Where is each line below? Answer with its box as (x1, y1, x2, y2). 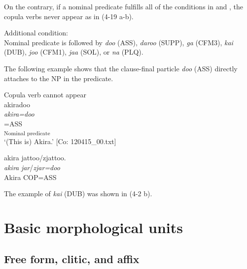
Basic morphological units (4, 217, 183, 238)
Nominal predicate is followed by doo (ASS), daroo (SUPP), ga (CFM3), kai (4, 37, 233, 47)
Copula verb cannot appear (4, 90, 86, 100)
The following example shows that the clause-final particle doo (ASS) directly (4, 63, 238, 73)
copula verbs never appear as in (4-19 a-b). (4, 11, 134, 21)
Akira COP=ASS (4, 172, 57, 182)
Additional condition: (4, 28, 68, 38)
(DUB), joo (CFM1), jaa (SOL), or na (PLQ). (4, 47, 143, 57)
